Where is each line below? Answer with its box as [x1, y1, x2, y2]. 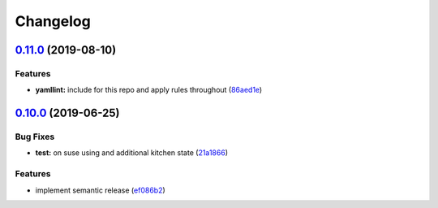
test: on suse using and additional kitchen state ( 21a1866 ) [35, 148, 229, 158]
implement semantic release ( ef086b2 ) [35, 185, 165, 195]
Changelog [15, 12, 91, 30]
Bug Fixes [15, 131, 55, 142]
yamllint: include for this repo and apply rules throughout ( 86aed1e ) [35, 85, 263, 95]
